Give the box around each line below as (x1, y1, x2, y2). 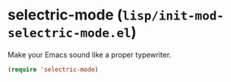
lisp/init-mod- (122, 8, 225, 24)
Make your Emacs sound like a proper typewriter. (7, 50, 172, 59)
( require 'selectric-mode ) (7, 65, 99, 74)
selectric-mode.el (7, 26, 131, 41)
